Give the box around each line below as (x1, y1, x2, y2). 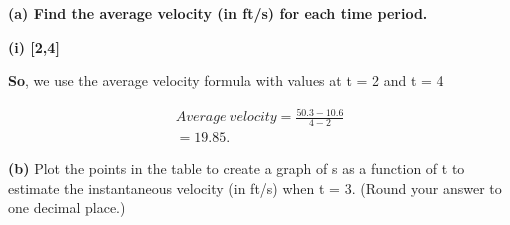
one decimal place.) (8, 197, 126, 218)
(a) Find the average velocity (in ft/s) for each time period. (8, 3, 428, 23)
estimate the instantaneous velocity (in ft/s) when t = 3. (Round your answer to (8, 177, 502, 198)
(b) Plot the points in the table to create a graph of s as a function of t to (8, 158, 465, 179)
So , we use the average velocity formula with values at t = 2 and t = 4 (8, 70, 444, 91)
